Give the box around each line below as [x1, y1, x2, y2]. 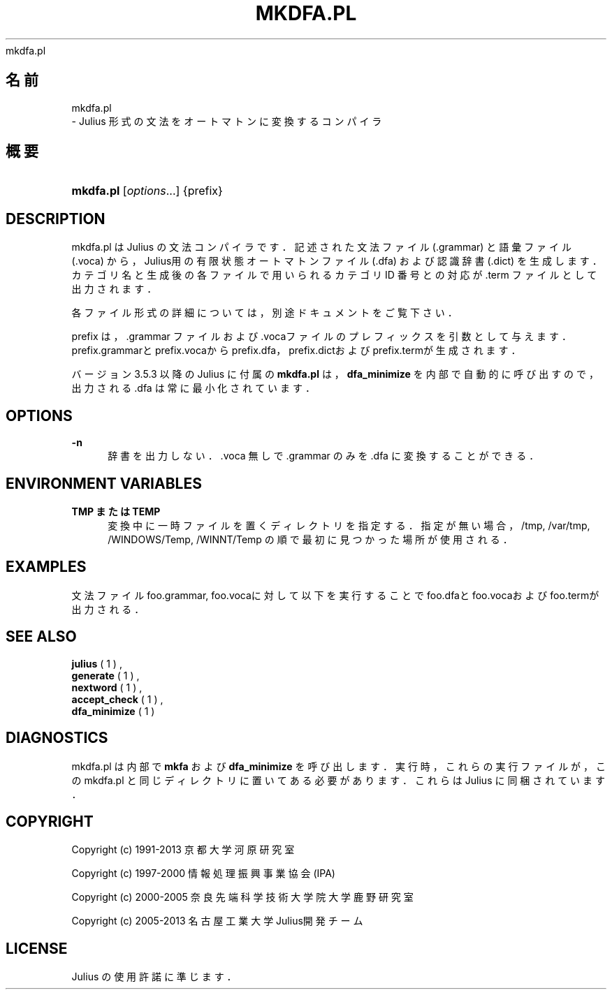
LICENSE [6, 939, 68, 957]
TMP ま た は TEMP [71, 505, 161, 517]
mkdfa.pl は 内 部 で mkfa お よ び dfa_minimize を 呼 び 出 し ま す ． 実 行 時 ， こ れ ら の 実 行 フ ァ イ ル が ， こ [71, 760, 606, 772]
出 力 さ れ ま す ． [71, 283, 157, 295]
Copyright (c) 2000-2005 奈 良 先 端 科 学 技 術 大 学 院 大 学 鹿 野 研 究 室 [71, 891, 414, 904]
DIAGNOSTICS [6, 729, 108, 747]
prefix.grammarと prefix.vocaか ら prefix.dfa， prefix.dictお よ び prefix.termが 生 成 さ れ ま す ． [71, 344, 521, 357]
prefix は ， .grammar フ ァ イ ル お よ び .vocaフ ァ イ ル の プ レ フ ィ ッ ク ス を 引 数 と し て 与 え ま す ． [71, 330, 571, 343]
